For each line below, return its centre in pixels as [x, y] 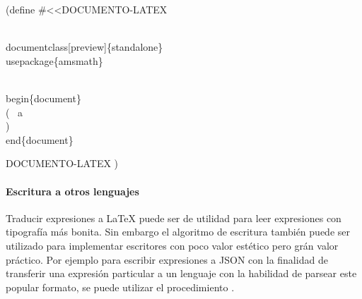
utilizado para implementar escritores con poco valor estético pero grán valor [172, 245]
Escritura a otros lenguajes [72, 191]
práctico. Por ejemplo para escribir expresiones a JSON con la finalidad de [167, 259]
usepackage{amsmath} [54, 60]
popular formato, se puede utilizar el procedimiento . [120, 287]
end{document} [40, 139]
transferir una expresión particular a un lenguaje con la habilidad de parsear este [181, 273]
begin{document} [43, 98]
